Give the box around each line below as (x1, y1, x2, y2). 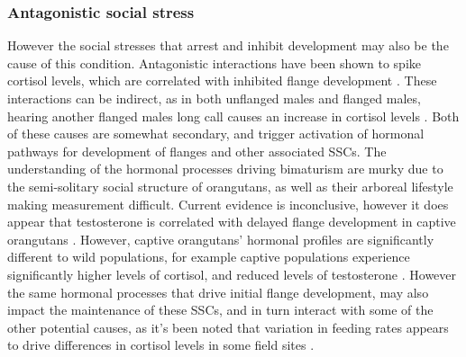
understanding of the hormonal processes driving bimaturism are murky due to (7, 159, 443, 178)
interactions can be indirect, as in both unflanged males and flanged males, (7, 89, 421, 107)
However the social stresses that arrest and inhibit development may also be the (7, 36, 449, 55)
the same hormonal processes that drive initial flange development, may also (7, 282, 429, 301)
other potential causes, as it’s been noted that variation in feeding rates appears (7, 317, 449, 336)
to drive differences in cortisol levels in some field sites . (7, 335, 315, 354)
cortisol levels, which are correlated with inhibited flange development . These (7, 71, 437, 90)
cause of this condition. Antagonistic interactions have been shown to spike (7, 53, 421, 72)
